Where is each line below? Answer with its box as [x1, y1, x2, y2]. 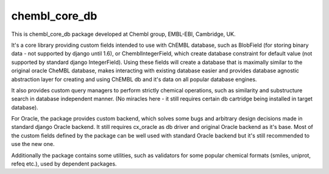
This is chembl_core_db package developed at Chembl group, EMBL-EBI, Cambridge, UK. [11, 30, 236, 38]
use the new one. [11, 141, 55, 148]
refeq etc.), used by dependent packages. [11, 160, 117, 167]
